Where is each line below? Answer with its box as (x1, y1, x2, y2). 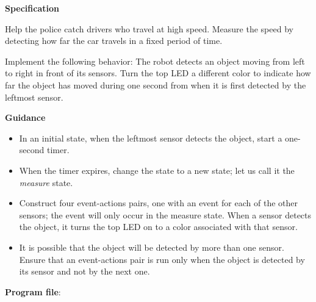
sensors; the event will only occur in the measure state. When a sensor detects (19, 208, 312, 221)
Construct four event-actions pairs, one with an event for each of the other (19, 196, 298, 209)
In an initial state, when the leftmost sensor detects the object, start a (19, 131, 282, 144)
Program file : (5, 285, 61, 298)
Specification (5, 2, 59, 14)
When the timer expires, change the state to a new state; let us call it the (19, 164, 295, 176)
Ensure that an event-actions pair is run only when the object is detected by (19, 253, 305, 265)
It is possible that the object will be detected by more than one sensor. (19, 240, 284, 253)
